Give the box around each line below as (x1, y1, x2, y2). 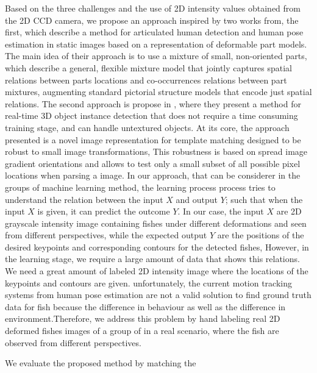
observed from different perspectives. (5, 336, 141, 349)
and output (176, 193, 218, 205)
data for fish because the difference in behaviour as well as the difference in (5, 300, 286, 313)
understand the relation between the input (5, 193, 163, 205)
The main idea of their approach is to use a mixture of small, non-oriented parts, (5, 49, 307, 62)
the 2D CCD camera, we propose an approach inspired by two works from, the (5, 13, 299, 26)
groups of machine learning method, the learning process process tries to (5, 180, 276, 193)
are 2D (276, 205, 302, 218)
